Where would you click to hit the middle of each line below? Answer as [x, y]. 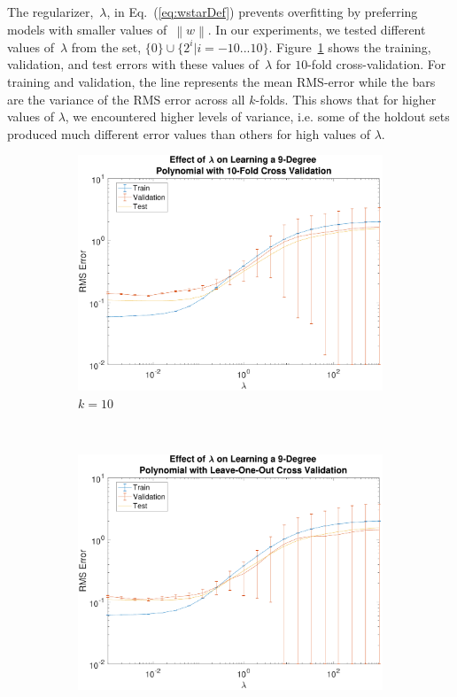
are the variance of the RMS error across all [126, 99]
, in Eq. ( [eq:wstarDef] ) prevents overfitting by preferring [262, 12]
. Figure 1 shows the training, [350, 46]
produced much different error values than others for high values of [189, 133]
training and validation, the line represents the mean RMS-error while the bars [221, 82]
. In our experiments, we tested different [317, 29]
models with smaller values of [87, 29]
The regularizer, [50, 12]
